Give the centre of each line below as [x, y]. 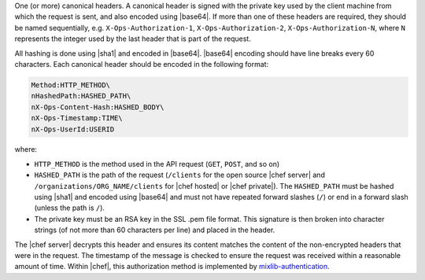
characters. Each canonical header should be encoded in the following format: [142, 64]
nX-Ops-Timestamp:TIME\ [77, 118]
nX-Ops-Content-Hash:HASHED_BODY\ [98, 107]
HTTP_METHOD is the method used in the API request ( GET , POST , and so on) [157, 164]
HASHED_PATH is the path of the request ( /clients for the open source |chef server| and [180, 175]
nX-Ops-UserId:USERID [73, 129]
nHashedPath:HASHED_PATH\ [81, 96]
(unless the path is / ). [70, 208]
